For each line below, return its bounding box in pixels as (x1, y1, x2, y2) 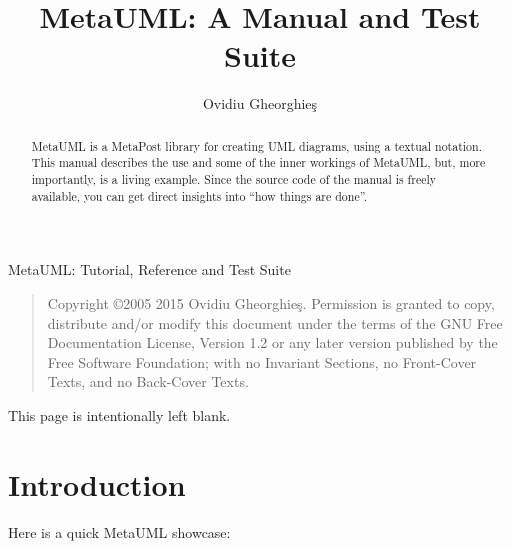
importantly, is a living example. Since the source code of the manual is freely (31, 171, 437, 188)
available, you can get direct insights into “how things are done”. (31, 187, 367, 204)
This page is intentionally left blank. (8, 404, 231, 425)
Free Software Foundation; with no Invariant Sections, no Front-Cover (47, 351, 477, 372)
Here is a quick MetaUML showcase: (8, 521, 231, 542)
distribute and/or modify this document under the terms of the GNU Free (47, 312, 503, 333)
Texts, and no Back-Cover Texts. (47, 371, 249, 392)
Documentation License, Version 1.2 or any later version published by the (47, 332, 498, 353)
